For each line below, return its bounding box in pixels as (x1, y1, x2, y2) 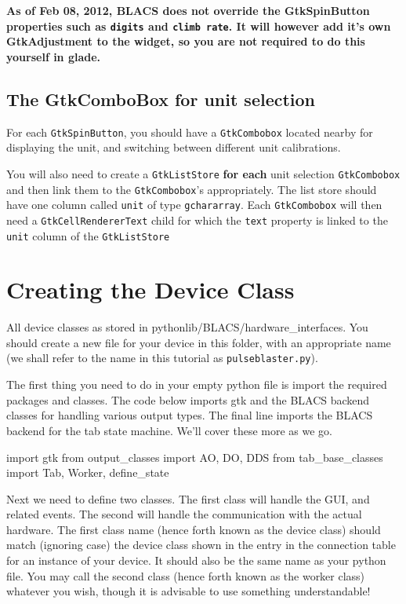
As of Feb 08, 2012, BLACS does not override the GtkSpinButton (6, 2, 370, 18)
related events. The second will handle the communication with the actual (6, 506, 362, 522)
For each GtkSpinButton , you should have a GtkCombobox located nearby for (6, 123, 373, 140)
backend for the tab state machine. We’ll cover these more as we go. (6, 422, 332, 438)
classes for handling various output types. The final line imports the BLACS (6, 407, 373, 423)
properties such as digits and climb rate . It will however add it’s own (6, 17, 391, 34)
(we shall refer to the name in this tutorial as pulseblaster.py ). (6, 350, 318, 366)
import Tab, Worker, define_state (6, 464, 169, 481)
